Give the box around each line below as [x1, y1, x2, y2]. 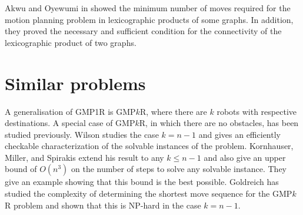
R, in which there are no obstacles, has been [139, 117, 299, 129]
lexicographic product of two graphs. [5, 36, 136, 48]
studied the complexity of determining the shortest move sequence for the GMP [5, 187, 292, 200]
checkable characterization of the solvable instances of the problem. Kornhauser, [5, 140, 294, 152]
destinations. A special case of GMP [5, 117, 135, 129]
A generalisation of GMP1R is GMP [5, 105, 136, 117]
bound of [5, 163, 37, 175]
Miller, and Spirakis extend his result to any [5, 151, 164, 163]
